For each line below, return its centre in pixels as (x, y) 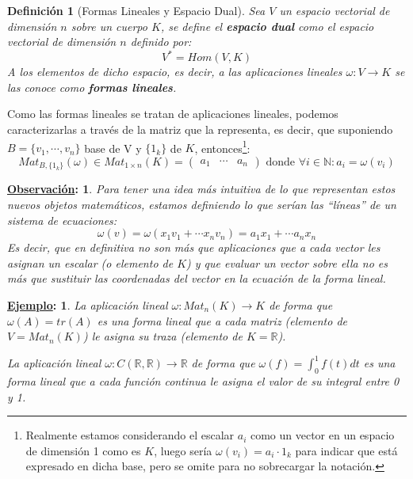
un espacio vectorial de (335, 10)
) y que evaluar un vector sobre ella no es (287, 262)
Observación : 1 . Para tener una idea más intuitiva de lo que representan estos (201, 189)
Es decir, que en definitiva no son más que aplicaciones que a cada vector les (194, 247)
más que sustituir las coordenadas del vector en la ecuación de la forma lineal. (197, 278)
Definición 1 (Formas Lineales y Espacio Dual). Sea (136, 10)
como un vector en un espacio (322, 435)
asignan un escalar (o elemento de (90, 262)
